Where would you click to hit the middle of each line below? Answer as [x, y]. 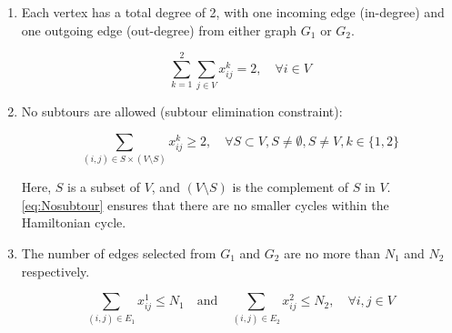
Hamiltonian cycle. [74, 222]
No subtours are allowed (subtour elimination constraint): [182, 111]
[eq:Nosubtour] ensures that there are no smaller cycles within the [205, 204]
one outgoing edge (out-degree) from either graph [159, 30]
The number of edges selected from [119, 253]
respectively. [55, 271]
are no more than [332, 253]
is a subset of [104, 187]
